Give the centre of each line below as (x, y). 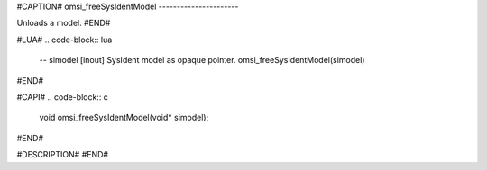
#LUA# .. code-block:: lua (64, 40)
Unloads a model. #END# (64, 23)
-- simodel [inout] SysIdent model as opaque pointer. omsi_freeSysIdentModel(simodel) (202, 60)
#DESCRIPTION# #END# (62, 155)
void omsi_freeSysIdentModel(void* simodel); (124, 118)
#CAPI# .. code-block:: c (62, 97)
